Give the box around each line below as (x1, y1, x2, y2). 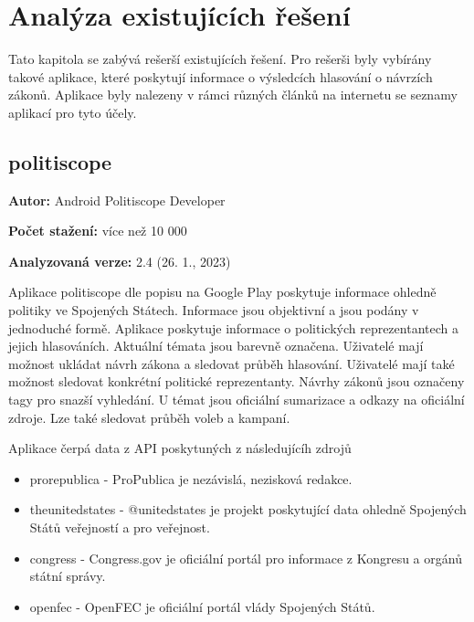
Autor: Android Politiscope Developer (8, 190, 226, 209)
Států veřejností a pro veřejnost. (29, 518, 210, 537)
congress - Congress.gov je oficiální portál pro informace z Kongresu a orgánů (29, 548, 462, 567)
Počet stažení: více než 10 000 (8, 221, 187, 240)
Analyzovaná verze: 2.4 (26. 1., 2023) (8, 251, 231, 270)
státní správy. (29, 566, 106, 585)
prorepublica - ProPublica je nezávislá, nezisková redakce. (29, 469, 353, 488)
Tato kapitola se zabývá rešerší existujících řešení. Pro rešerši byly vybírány (8, 49, 432, 69)
